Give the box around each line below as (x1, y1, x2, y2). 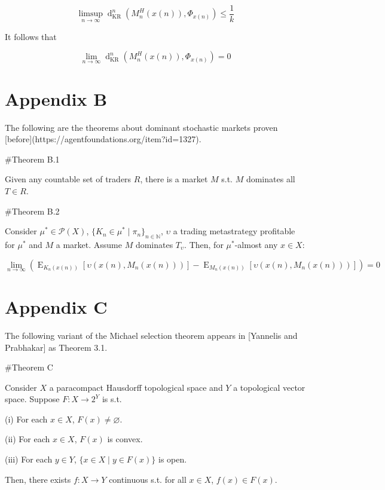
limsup (78, 10, 103, 19)
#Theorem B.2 (5, 204, 60, 217)
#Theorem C (5, 361, 53, 373)
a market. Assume (56, 238, 122, 250)
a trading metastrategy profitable (173, 225, 295, 237)
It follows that (5, 30, 57, 42)
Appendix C (5, 294, 108, 318)
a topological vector (233, 381, 305, 393)
